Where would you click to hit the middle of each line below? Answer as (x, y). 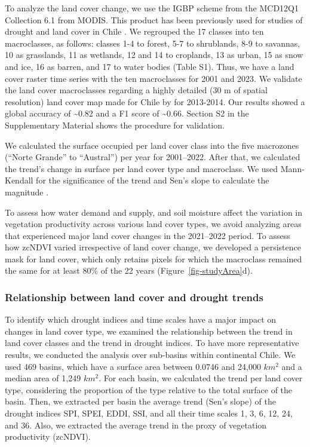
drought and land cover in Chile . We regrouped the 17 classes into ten (134, 31)
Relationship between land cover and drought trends (134, 297)
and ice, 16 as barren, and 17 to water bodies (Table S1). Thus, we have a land (150, 66)
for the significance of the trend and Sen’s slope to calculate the (153, 180)
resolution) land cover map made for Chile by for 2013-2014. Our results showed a (155, 101)
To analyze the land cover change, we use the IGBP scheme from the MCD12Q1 (152, 8)
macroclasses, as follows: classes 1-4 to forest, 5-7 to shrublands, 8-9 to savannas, (153, 43)
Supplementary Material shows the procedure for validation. (115, 125)
